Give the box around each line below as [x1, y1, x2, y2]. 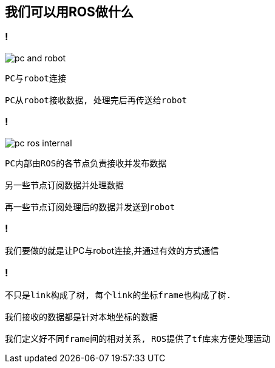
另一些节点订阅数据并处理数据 [5, 180, 124, 190]
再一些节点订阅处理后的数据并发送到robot [5, 202, 175, 212]
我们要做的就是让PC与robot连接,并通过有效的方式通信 [5, 245, 219, 256]
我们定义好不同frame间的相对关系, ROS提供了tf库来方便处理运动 [5, 334, 271, 344]
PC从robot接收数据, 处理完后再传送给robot [5, 95, 188, 105]
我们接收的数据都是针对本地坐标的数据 [5, 312, 158, 322]
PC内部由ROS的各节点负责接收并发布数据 [5, 158, 167, 168]
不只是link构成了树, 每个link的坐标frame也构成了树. [5, 290, 231, 301]
